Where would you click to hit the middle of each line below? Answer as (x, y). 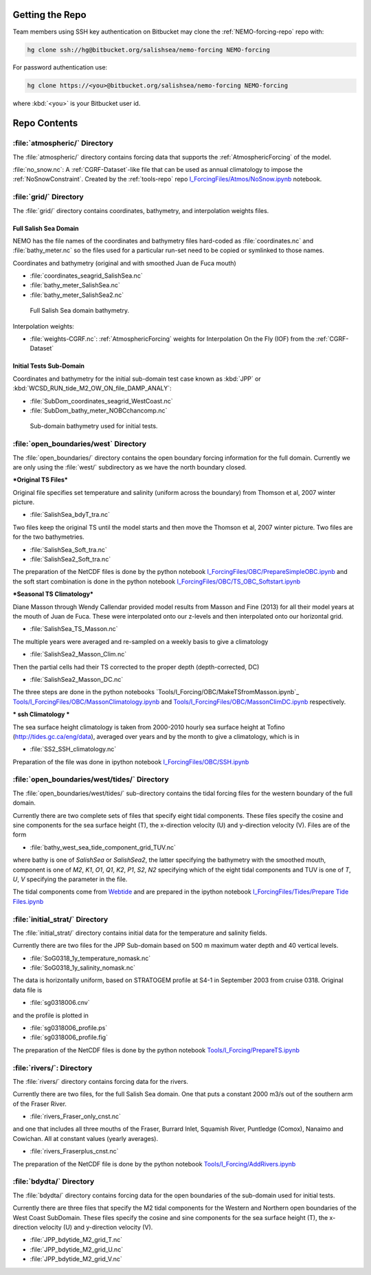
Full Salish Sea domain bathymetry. (80, 311)
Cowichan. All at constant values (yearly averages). (85, 1138)
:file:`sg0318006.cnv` (60, 1003)
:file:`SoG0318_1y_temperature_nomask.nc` (90, 958)
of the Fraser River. (40, 1104)
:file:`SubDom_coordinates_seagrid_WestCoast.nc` (101, 401)
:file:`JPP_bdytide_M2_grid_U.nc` (77, 1249)
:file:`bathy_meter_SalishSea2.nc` (77, 295)
